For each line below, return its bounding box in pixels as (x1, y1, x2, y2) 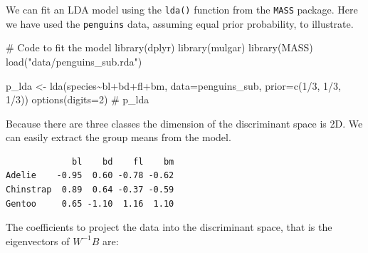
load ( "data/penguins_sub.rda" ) (6, 53, 142, 68)
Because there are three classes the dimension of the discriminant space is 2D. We (6, 115, 363, 130)
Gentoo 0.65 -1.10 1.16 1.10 (6, 198, 174, 209)
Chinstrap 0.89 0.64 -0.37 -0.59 (6, 185, 174, 195)
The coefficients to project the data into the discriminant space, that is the (6, 220, 332, 234)
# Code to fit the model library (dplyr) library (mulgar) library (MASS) (6, 40, 313, 55)
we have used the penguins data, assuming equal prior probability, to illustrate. (6, 16, 354, 31)
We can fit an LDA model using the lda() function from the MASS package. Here (6, 2, 358, 16)
